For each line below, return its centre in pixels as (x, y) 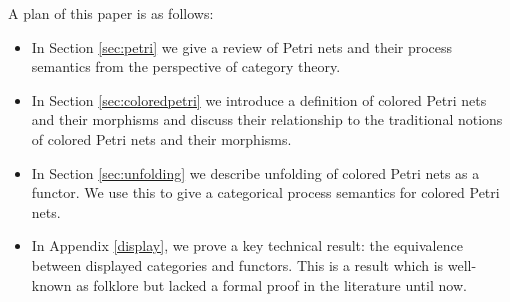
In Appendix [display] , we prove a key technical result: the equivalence (247, 245)
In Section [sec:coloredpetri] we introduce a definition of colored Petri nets (259, 99)
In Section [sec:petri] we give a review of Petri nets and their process (242, 46)
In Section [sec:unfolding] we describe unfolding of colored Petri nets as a (255, 172)
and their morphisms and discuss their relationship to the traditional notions (267, 119)
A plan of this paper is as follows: (111, 13)
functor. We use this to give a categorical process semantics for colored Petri (265, 192)
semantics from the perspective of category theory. (186, 66)
